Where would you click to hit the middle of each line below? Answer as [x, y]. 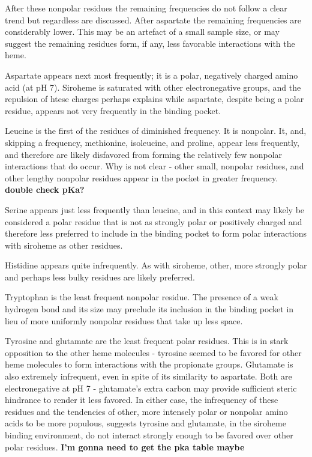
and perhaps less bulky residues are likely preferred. [100, 277]
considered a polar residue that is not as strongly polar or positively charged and [154, 221]
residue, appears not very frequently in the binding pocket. [113, 110]
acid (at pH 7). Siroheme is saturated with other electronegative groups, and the [153, 87]
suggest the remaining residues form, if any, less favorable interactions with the [150, 43]
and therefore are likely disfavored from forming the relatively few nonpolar [144, 154]
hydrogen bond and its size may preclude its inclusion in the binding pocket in [149, 309]
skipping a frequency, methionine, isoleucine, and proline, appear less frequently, [152, 142]
